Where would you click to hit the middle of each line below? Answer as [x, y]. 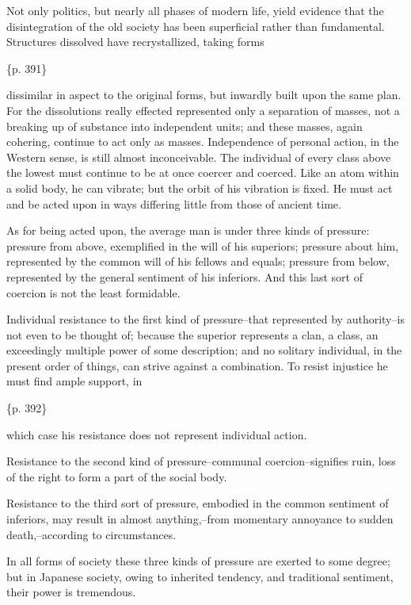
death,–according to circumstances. [91, 534]
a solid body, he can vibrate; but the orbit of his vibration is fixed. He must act [200, 188]
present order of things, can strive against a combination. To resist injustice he [197, 365]
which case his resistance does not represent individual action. [157, 434]
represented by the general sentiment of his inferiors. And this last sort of [185, 276]
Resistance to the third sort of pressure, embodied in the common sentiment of [198, 503]
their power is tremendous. [71, 592]
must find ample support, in [74, 381]
